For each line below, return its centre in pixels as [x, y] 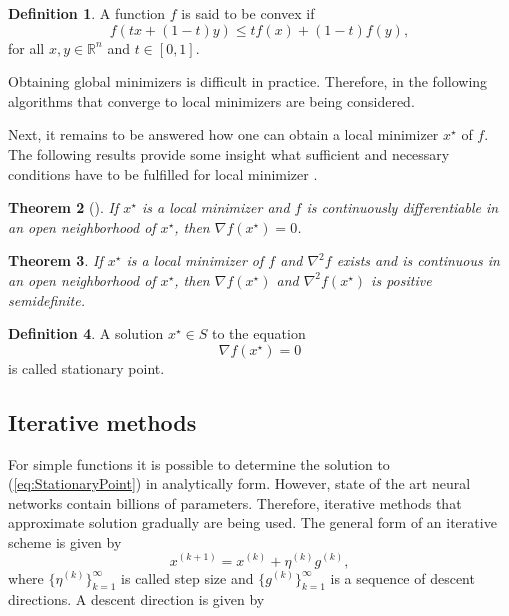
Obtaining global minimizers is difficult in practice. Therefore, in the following [248, 81]
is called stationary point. [86, 367]
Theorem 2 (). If [63, 207]
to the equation [258, 333]
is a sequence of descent [402, 577]
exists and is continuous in [418, 260]
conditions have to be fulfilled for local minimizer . [163, 173]
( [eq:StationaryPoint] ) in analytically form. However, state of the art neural [239, 483]
